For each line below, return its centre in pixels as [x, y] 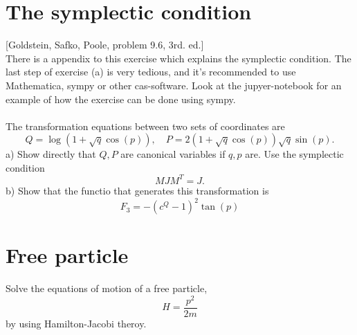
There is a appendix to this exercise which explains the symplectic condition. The [178, 58]
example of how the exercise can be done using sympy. [121, 99]
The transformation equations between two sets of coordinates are [145, 126]
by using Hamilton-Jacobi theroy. [76, 323]
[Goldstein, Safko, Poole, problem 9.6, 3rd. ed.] [105, 45]
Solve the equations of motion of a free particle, [107, 288]
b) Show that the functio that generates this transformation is [137, 190]
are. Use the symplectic [294, 154]
